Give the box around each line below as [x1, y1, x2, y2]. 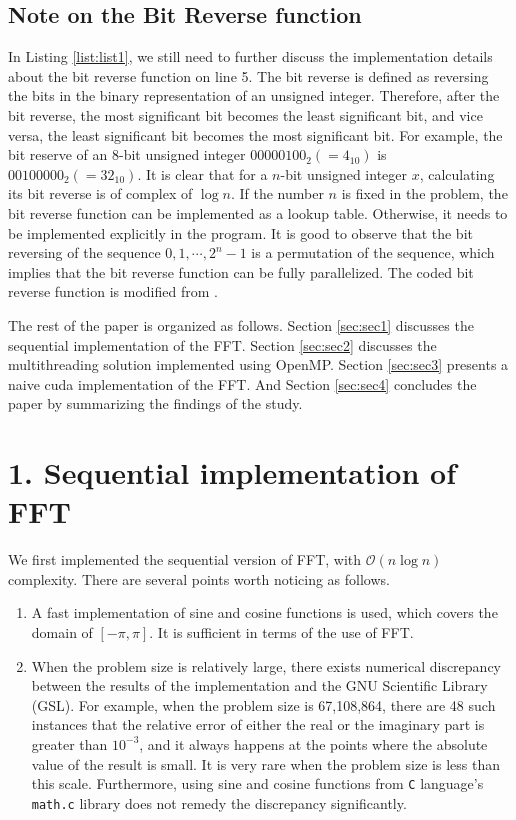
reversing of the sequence [8, 242, 161, 263]
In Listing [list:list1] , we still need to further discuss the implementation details [8, 46, 493, 67]
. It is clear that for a [137, 163, 268, 184]
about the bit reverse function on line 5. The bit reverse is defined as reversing [8, 65, 489, 86]
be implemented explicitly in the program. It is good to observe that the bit [8, 222, 473, 243]
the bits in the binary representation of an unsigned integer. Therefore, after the [8, 85, 500, 106]
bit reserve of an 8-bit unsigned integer [8, 144, 246, 165]
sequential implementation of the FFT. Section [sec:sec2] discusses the [8, 334, 437, 355]
